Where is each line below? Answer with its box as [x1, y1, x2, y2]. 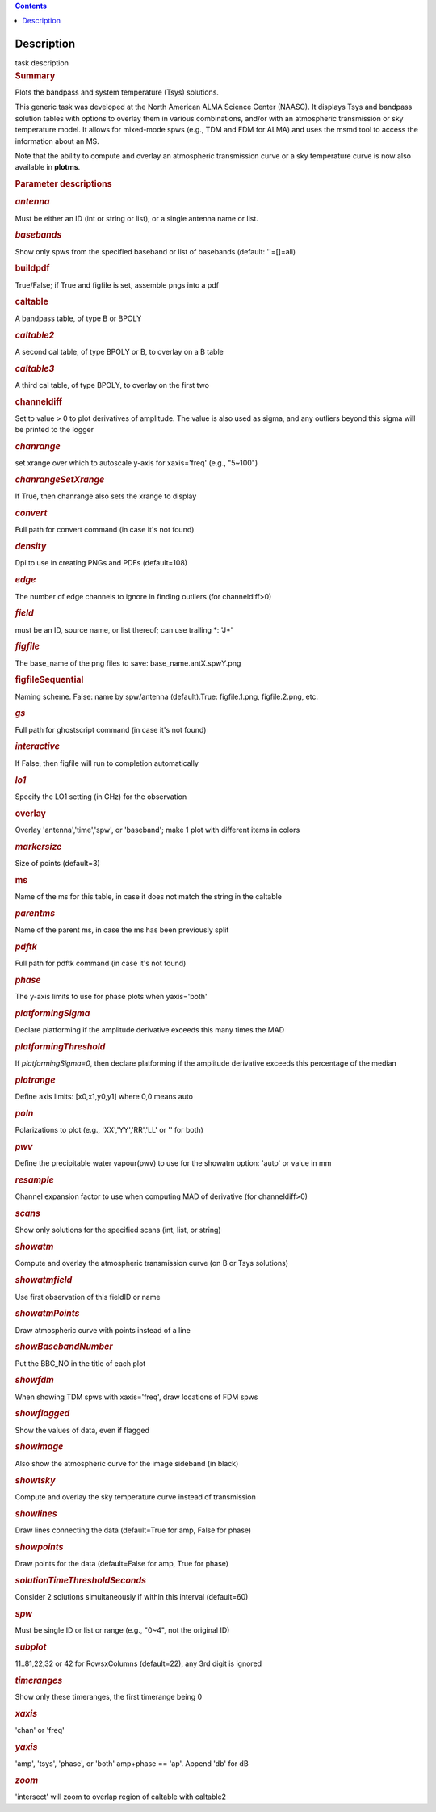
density [15, 541, 47, 553]
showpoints [15, 1541, 64, 1553]
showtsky [15, 1474, 56, 1486]
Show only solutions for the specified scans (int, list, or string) [15, 1225, 221, 1235]
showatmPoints [15, 1308, 80, 1319]
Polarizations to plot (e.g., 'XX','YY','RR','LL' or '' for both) [15, 1125, 203, 1135]
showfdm [15, 1374, 54, 1385]
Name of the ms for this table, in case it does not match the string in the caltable [15, 891, 283, 901]
